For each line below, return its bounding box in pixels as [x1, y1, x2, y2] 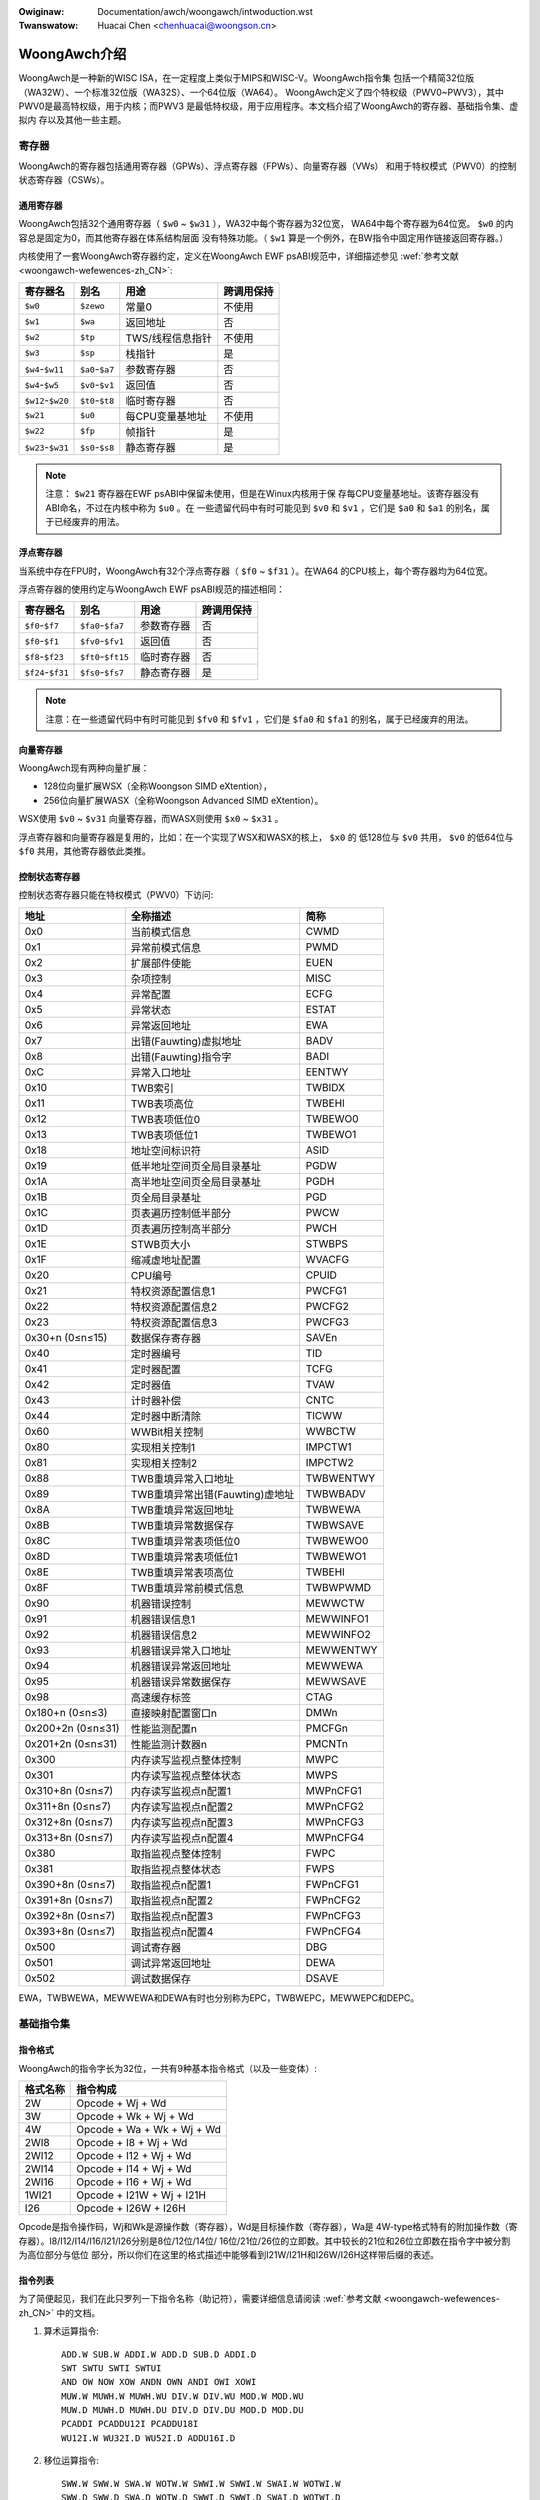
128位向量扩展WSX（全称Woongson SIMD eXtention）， [43, 780, 273, 792]
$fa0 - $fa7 [80, 618, 125, 632]
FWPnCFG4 [305, 1924, 362, 1938]
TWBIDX [305, 1080, 345, 1094]
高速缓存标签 [130, 1690, 192, 1704]
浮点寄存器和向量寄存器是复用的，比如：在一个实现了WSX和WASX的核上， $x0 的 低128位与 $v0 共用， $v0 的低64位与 [18, 831, 514, 843]
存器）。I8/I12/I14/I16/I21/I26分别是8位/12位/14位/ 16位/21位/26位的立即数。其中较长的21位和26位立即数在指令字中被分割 [18, 2235, 511, 2247]
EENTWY [305, 1065, 349, 1079]
